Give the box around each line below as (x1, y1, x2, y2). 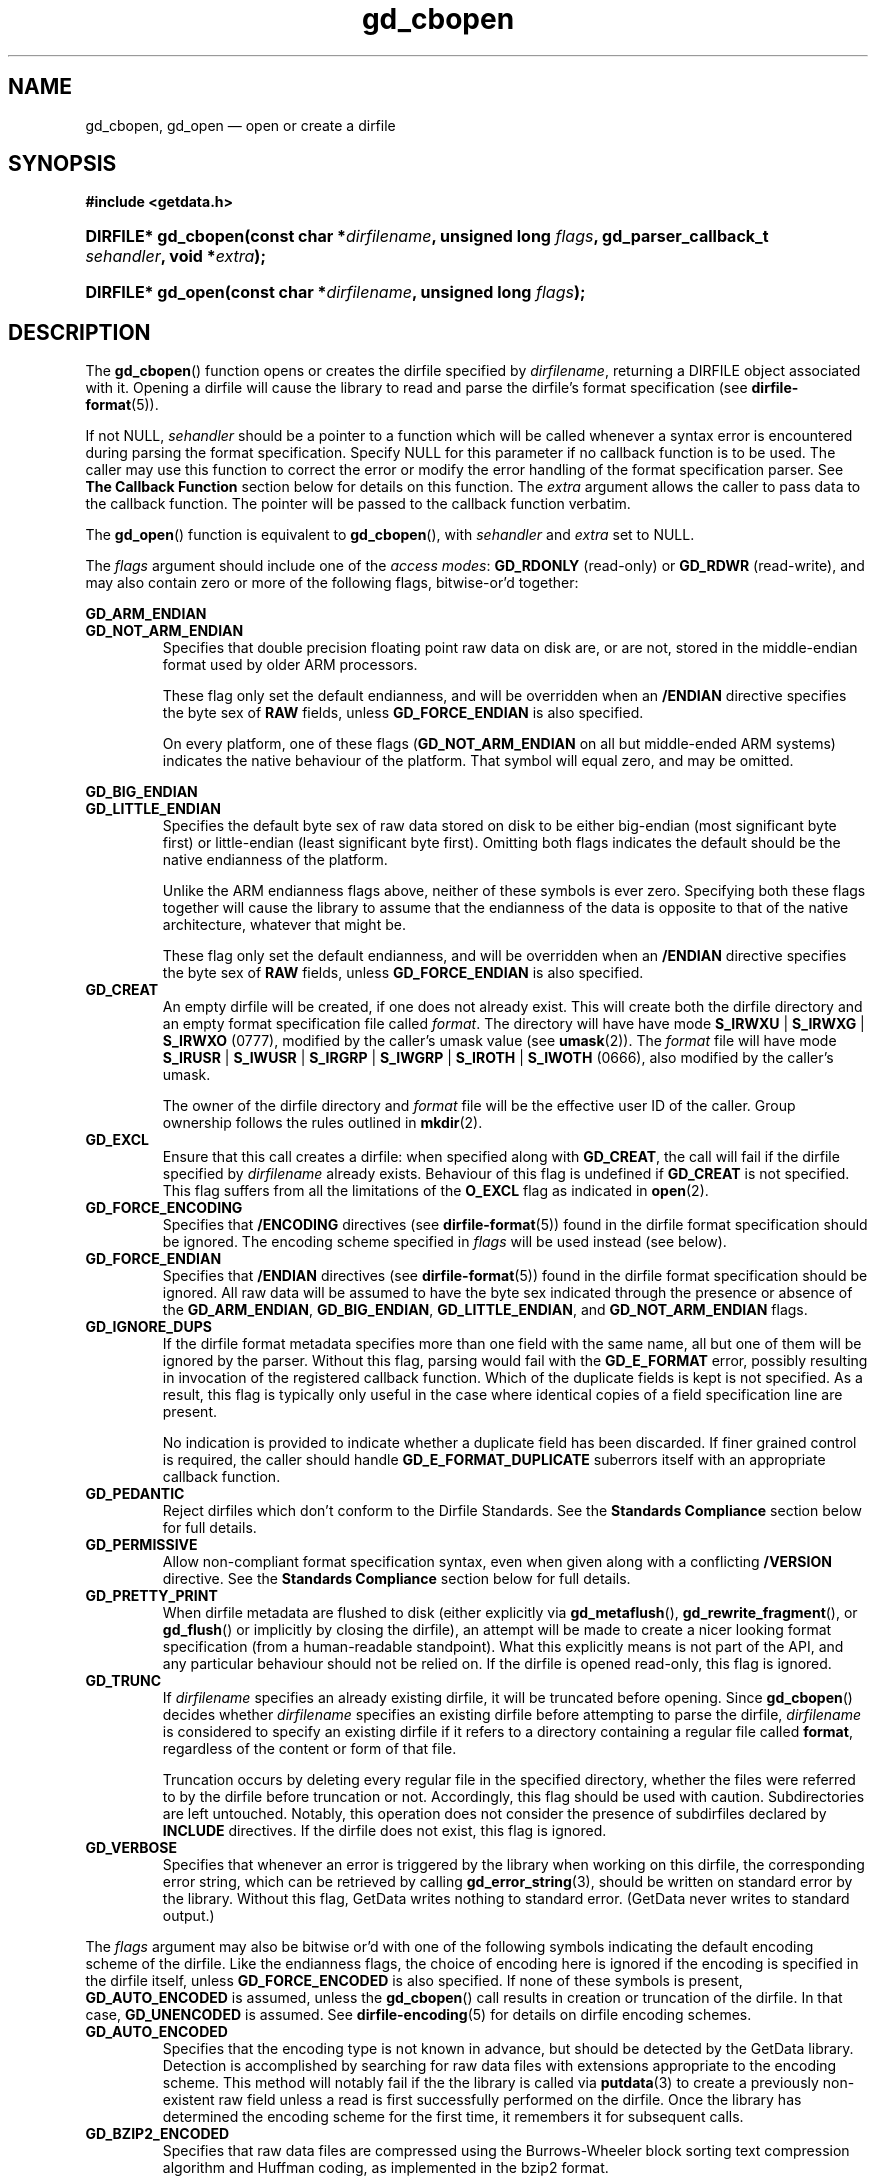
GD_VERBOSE (85, 1839, 177, 1857)
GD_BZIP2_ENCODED (85, 2125, 230, 2143)
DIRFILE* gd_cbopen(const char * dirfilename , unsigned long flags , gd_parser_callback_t (85, 226, 769, 247)
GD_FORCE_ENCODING (85, 1199, 243, 1217)
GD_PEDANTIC (85, 1485, 185, 1503)
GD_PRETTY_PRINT (85, 1587, 218, 1605)
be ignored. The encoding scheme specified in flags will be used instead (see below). (162, 1233, 727, 1251)
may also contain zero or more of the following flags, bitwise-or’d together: (85, 574, 579, 592)
